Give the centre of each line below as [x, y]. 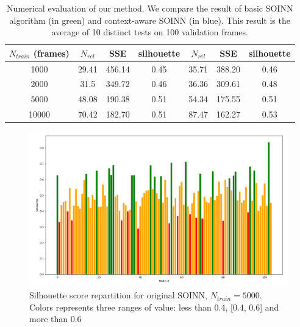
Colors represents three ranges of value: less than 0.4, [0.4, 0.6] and [154, 307]
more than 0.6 [55, 319]
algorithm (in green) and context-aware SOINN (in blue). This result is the [150, 20]
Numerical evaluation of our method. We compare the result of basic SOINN [150, 8]
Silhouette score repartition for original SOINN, [118, 295]
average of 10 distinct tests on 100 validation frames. [150, 32]
